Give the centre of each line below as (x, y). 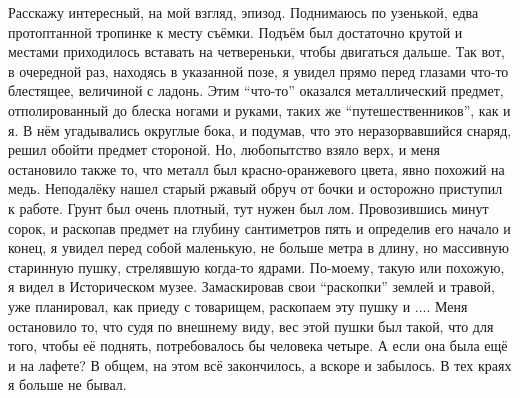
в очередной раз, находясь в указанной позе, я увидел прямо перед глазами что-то (258, 70)
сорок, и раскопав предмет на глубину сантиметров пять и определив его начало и (259, 227)
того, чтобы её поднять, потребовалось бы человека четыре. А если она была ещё (258, 345)
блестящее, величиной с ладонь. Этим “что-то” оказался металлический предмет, (256, 90)
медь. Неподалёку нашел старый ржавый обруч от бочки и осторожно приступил (255, 188)
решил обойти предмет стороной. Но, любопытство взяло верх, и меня (224, 149)
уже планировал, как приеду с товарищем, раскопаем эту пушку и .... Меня (238, 305)
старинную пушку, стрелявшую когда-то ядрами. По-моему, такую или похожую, (256, 266)
